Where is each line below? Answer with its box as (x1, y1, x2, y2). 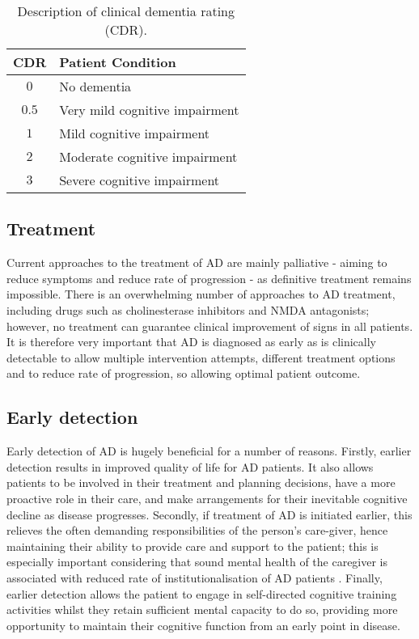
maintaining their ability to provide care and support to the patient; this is (6, 537, 379, 554)
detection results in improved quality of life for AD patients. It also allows (6, 458, 374, 475)
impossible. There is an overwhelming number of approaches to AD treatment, (6, 286, 396, 303)
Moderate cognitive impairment (59, 147, 238, 166)
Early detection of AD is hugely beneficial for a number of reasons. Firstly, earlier (6, 442, 412, 459)
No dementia (59, 77, 132, 95)
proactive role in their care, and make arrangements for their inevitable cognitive (6, 489, 408, 506)
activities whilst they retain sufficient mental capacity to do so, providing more (6, 601, 398, 618)
